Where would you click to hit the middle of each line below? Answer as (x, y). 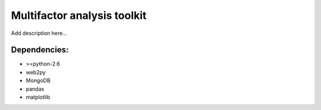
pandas (35, 89)
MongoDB (38, 80)
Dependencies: (40, 50)
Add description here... (39, 33)
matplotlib (38, 97)
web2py (36, 72)
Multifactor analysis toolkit (79, 15)
